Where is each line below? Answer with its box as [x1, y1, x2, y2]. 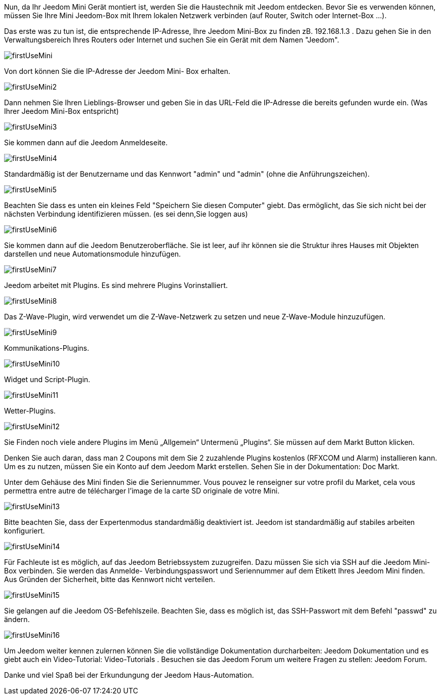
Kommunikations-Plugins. [4, 344, 90, 352]
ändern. [4, 615, 30, 624]
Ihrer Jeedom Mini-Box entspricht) [4, 107, 119, 115]
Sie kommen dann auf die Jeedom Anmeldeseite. [4, 138, 168, 147]
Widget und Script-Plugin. [4, 375, 91, 384]
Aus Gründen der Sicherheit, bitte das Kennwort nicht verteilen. [4, 575, 215, 584]
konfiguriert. [4, 526, 45, 535]
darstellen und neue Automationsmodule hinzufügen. [4, 250, 181, 258]
